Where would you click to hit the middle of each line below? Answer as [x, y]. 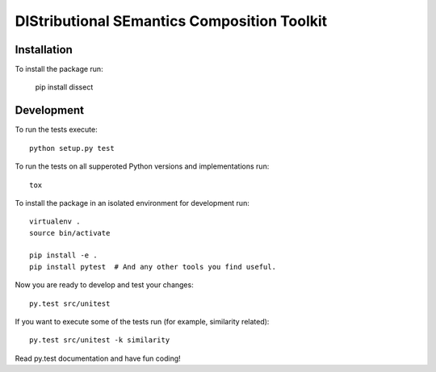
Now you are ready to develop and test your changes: [104, 285]
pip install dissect [64, 87]
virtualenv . [55, 222]
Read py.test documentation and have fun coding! [98, 358]
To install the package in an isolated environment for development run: [132, 203]
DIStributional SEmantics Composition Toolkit [171, 21]
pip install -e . [63, 255]
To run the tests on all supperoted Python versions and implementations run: [142, 166]
